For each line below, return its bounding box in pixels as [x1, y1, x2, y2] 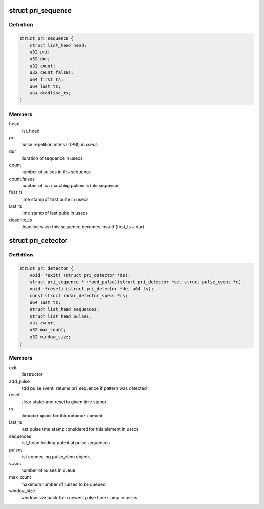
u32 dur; [29, 56, 51, 62]
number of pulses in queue [21, 467, 76, 473]
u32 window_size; [29, 334, 71, 340]
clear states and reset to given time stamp [21, 399, 106, 405]
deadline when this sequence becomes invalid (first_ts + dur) [21, 224, 144, 230]
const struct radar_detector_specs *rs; [29, 293, 128, 299]
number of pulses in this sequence [21, 169, 91, 175]
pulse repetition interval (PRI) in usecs [21, 141, 98, 147]
